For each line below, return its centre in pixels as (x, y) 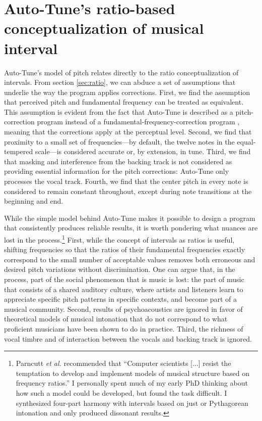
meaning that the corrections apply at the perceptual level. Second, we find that (128, 132)
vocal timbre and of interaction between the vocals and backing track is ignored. (128, 338)
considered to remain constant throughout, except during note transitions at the (128, 191)
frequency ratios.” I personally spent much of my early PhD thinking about (132, 383)
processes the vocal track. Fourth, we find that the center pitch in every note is (126, 181)
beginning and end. (34, 201)
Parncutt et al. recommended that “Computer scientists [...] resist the (123, 363)
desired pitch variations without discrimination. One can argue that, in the (120, 269)
